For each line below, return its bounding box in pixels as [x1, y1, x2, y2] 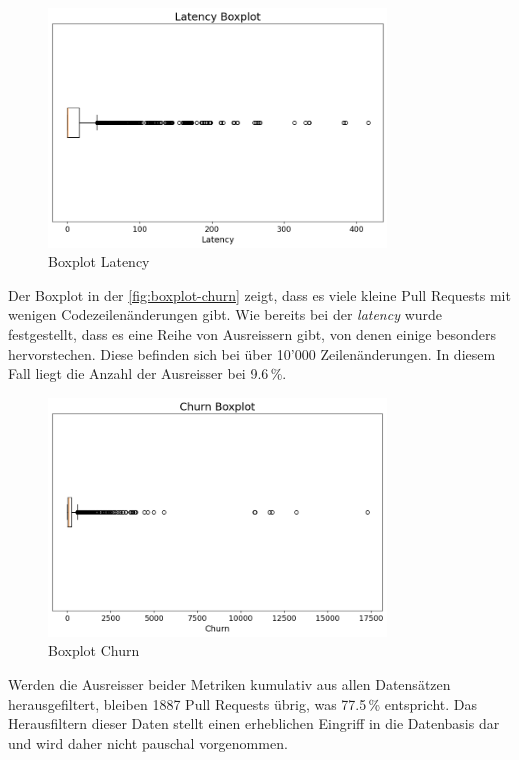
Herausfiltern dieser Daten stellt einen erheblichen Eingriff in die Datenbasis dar [8, 713, 500, 734]
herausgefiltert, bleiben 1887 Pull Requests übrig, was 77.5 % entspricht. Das [8, 693, 478, 714]
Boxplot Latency [48, 251, 150, 272]
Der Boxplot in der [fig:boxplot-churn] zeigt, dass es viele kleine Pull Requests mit [8, 284, 511, 305]
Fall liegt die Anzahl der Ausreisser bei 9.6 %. [8, 363, 287, 384]
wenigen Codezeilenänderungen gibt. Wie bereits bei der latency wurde [8, 304, 443, 325]
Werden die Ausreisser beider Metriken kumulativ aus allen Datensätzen [8, 674, 451, 695]
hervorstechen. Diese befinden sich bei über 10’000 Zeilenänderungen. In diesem [8, 343, 496, 364]
